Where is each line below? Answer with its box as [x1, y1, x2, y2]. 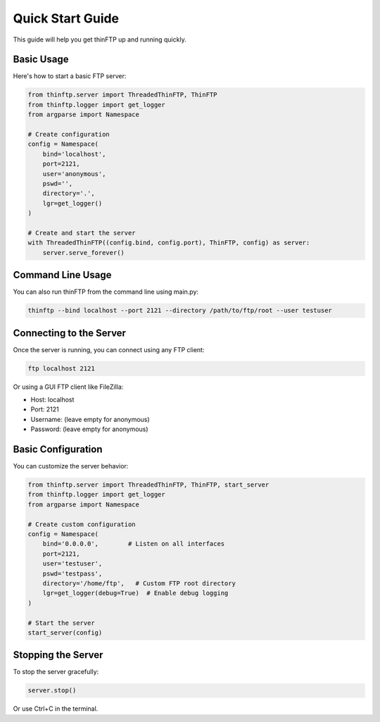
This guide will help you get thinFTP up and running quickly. [13, 35, 186, 44]
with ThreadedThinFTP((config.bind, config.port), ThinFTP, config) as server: [27, 239, 310, 247]
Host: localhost [30, 395, 75, 404]
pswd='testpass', [42, 569, 103, 578]
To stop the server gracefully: [13, 668, 99, 676]
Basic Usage [13, 54, 69, 66]
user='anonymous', [42, 170, 106, 178]
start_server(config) [27, 628, 103, 637]
